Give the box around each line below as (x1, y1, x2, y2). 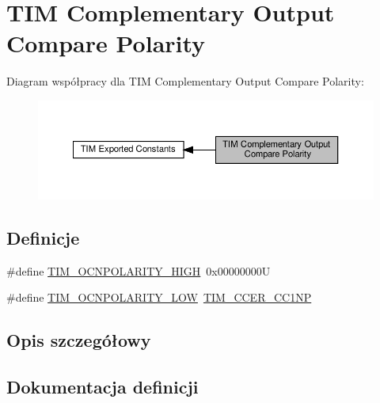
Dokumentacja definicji (6, 374, 199, 398)
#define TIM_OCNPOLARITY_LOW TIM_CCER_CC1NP (6, 289, 312, 306)
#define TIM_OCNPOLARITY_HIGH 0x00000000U (6, 262, 271, 279)
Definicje (6, 225, 80, 249)
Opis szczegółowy (6, 328, 151, 352)
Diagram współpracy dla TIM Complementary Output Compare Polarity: (6, 73, 364, 89)
